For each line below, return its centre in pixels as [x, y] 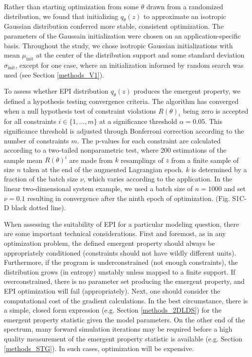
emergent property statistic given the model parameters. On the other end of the [125, 319]
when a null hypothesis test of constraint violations [80, 110]
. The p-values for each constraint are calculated [149, 140]
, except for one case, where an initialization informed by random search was [129, 65]
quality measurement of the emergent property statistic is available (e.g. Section [123, 338]
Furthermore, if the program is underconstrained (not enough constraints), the [121, 262]
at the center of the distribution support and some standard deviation [140, 55]
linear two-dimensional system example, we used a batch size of [99, 188]
